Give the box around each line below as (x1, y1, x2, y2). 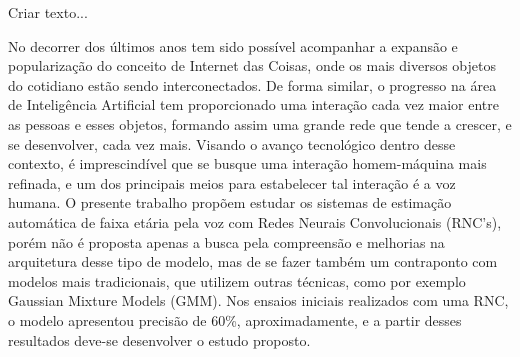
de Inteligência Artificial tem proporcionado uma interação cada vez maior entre (8, 94, 499, 115)
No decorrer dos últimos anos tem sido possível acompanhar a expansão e (8, 35, 458, 56)
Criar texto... (8, 2, 88, 22)
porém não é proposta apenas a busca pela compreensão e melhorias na (8, 231, 445, 252)
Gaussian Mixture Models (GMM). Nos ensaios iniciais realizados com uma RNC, (8, 290, 509, 311)
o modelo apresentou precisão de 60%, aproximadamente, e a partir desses (8, 309, 462, 330)
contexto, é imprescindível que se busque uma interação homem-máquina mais (8, 153, 487, 174)
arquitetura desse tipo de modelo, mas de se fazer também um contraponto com (8, 251, 498, 272)
